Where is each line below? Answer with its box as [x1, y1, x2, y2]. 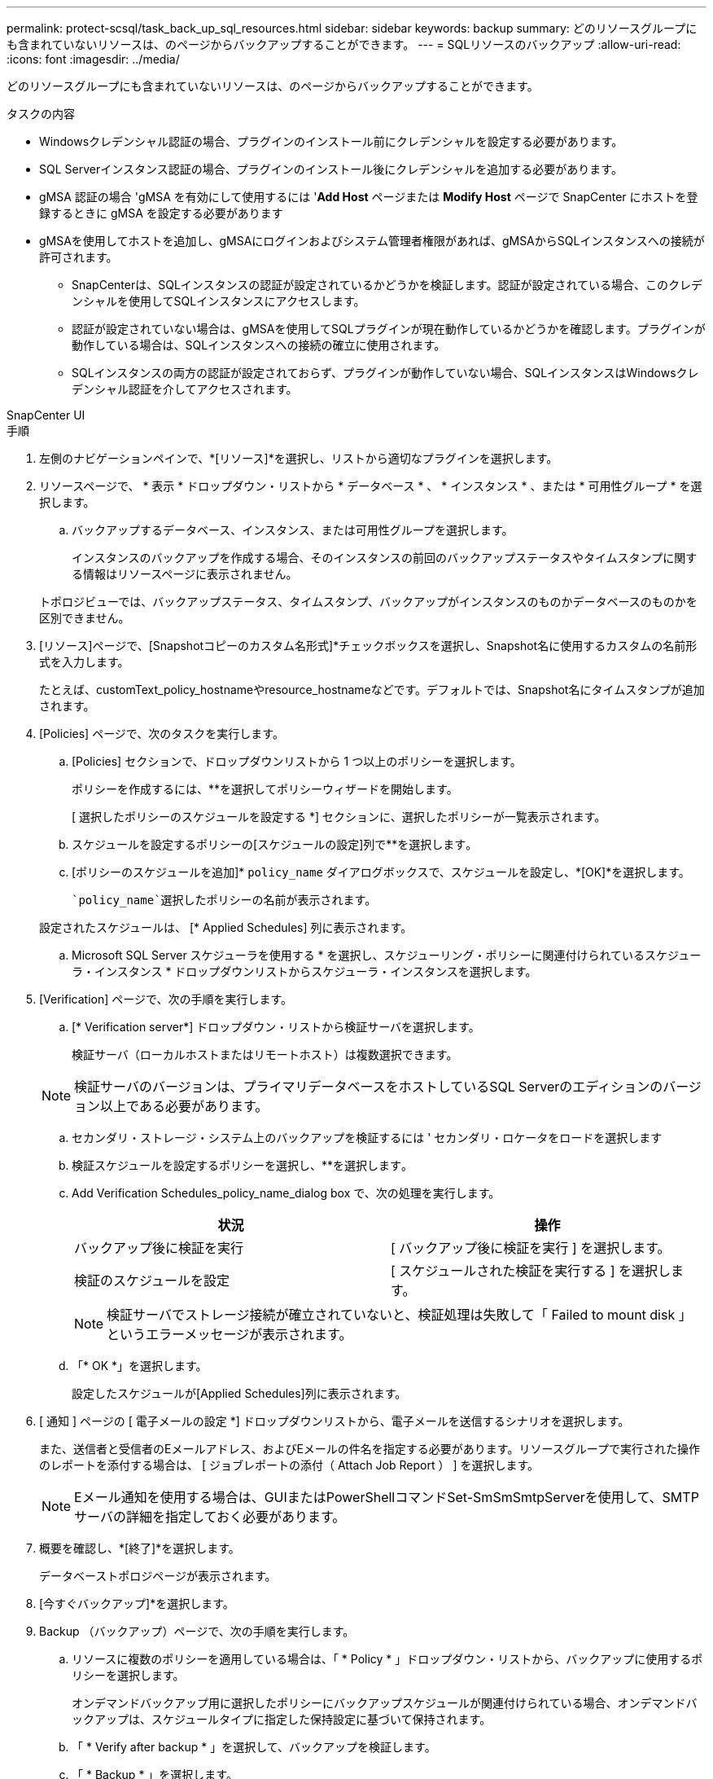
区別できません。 [39, 611, 130, 625]
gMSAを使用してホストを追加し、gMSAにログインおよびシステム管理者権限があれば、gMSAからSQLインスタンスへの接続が [39, 234, 705, 248]
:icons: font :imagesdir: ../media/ [7, 52, 180, 66]
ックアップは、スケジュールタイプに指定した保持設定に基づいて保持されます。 [72, 1712, 492, 1726]
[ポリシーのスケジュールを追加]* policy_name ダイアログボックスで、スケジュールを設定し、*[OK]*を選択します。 [72, 865, 690, 879]
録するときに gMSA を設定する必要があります [39, 206, 283, 220]
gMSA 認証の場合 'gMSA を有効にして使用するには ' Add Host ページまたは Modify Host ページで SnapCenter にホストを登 [39, 190, 698, 204]
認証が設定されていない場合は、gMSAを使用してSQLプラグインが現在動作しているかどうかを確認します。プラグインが [72, 322, 706, 336]
